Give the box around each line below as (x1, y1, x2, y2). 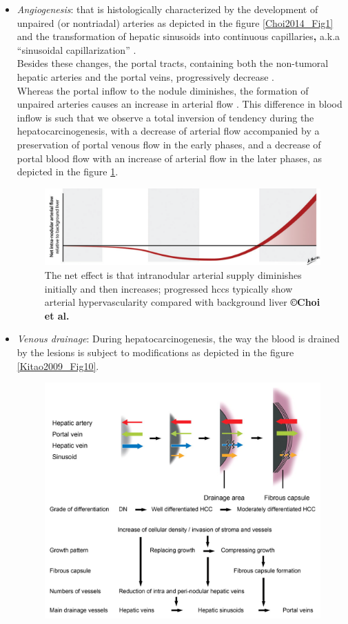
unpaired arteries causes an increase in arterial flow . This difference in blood (17, 97, 342, 111)
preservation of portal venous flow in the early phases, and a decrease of (17, 137, 321, 151)
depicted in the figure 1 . (17, 164, 119, 179)
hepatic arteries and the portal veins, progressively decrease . (17, 69, 274, 84)
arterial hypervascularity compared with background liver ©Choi (44, 295, 320, 309)
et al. (44, 308, 70, 322)
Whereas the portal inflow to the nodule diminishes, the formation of (17, 83, 309, 97)
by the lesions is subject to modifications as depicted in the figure (17, 345, 294, 360)
